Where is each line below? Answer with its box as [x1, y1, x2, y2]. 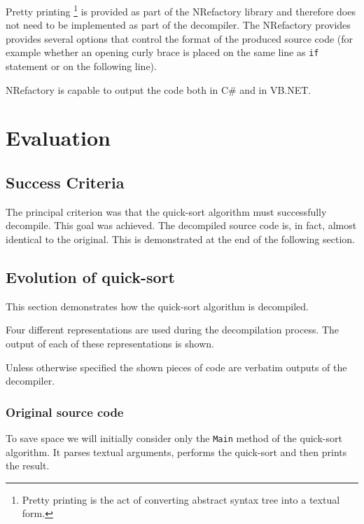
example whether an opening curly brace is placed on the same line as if [6, 45, 319, 60]
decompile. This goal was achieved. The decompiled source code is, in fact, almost [6, 218, 357, 233]
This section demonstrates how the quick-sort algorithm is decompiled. [6, 298, 309, 313]
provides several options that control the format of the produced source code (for [6, 31, 353, 46]
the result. [6, 458, 50, 473]
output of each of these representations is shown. [6, 336, 214, 351]
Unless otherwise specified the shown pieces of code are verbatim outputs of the [6, 359, 347, 374]
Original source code [6, 403, 124, 420]
